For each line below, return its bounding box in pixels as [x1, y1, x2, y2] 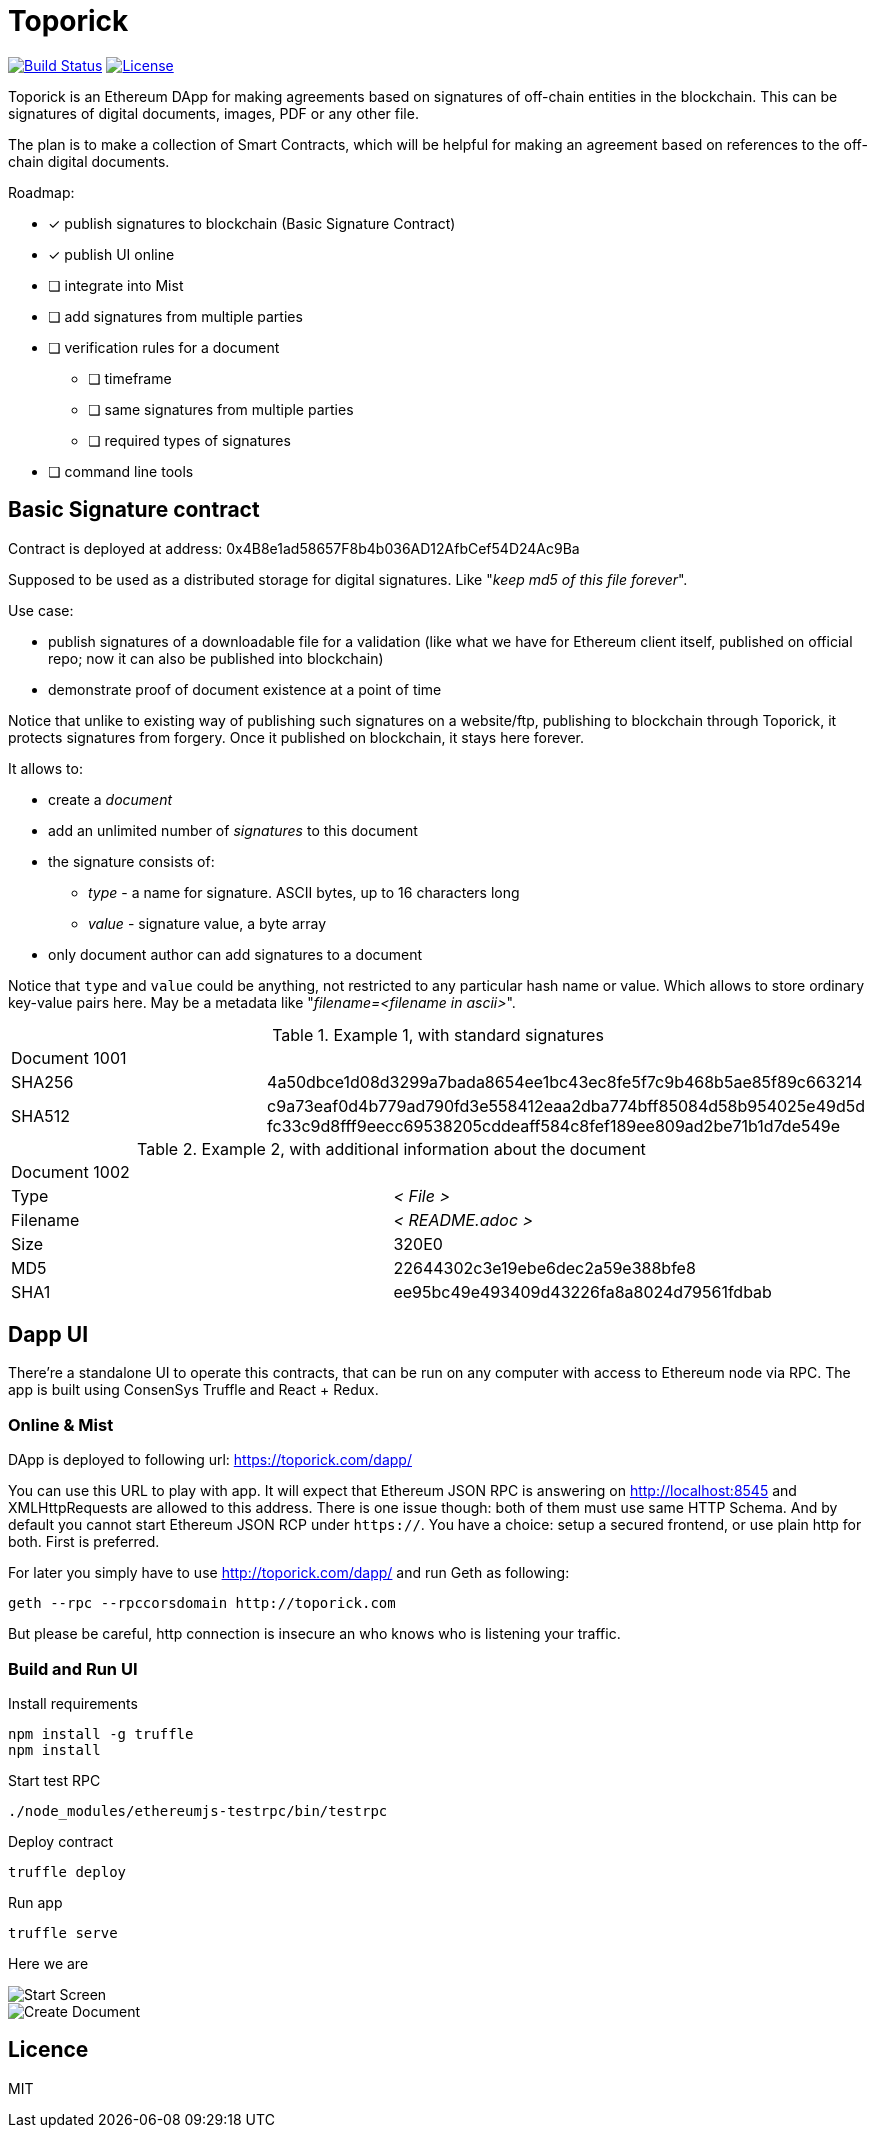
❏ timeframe [88, 369, 172, 387]
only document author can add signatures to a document [48, 945, 423, 963]
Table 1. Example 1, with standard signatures [272, 1024, 604, 1045]
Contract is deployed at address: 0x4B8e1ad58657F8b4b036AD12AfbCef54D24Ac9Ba [8, 539, 580, 557]
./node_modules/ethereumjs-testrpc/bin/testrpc [8, 1802, 388, 1819]
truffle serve [8, 1924, 118, 1941]
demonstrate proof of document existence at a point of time [48, 680, 442, 698]
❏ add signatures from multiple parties [48, 307, 303, 325]
